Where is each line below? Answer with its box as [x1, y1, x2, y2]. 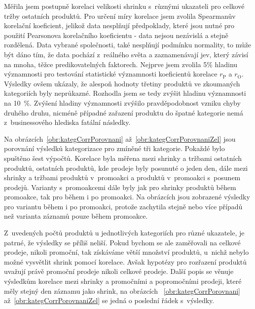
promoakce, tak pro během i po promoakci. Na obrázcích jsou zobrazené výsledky [4, 192, 250, 202]
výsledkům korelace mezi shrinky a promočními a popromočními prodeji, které [4, 276, 242, 286]
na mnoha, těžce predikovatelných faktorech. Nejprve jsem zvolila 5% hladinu [4, 59, 238, 69]
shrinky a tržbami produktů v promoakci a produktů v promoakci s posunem [4, 172, 241, 183]
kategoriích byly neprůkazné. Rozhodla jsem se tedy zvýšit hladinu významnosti [4, 88, 246, 98]
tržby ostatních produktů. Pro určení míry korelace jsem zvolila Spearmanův [4, 10, 236, 21]
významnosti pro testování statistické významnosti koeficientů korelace [4, 69, 218, 79]
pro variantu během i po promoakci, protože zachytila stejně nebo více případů [4, 201, 243, 211]
